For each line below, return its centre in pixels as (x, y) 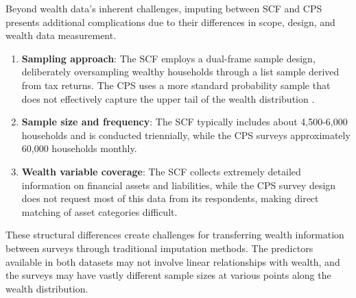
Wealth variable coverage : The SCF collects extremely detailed (161, 171)
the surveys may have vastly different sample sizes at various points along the (168, 275)
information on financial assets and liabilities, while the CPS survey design (179, 185)
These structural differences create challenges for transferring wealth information (175, 235)
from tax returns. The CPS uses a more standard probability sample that (176, 85)
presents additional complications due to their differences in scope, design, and (170, 22)
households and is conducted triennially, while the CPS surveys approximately (186, 135)
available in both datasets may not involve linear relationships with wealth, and (173, 261)
